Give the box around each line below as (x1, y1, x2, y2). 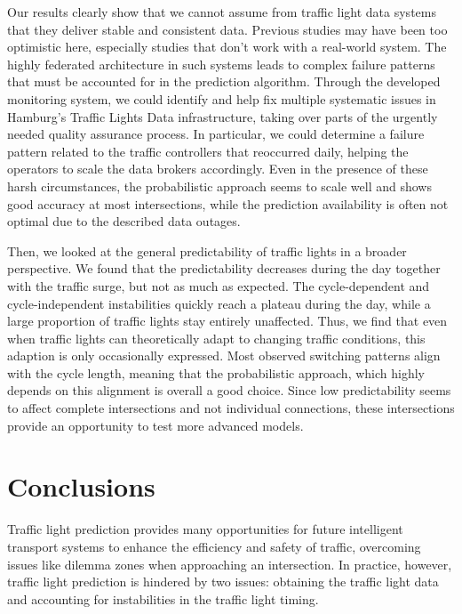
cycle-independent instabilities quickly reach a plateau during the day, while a (7, 294, 431, 312)
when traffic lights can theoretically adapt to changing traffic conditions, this (7, 328, 426, 347)
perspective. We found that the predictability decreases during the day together (7, 259, 441, 278)
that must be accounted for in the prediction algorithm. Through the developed (7, 72, 441, 91)
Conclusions (7, 468, 155, 505)
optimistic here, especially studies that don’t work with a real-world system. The (7, 37, 447, 56)
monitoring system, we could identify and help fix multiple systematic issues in (7, 89, 436, 108)
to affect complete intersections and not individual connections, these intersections (7, 399, 455, 417)
